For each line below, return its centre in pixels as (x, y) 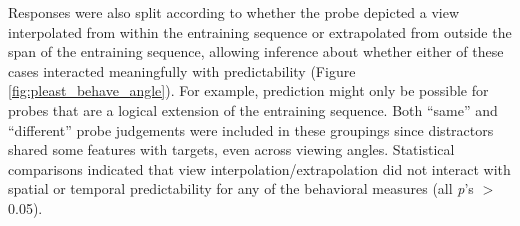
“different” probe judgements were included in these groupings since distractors (251, 129)
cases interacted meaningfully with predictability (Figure (182, 70)
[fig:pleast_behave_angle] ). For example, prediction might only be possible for (248, 90)
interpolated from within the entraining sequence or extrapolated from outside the (260, 31)
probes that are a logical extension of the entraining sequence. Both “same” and (253, 109)
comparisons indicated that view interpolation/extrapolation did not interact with (259, 168)
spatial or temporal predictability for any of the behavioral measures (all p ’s (241, 188)
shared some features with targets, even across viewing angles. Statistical (231, 149)
